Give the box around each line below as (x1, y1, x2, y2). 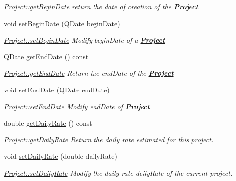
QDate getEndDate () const (4, 51, 89, 61)
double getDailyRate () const (4, 118, 92, 128)
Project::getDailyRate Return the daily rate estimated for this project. (4, 134, 214, 144)
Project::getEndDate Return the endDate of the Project (4, 68, 174, 78)
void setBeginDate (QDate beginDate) (4, 18, 120, 28)
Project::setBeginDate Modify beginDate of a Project (4, 35, 165, 45)
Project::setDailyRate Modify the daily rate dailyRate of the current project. (4, 167, 233, 178)
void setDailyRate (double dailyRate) (4, 151, 117, 161)
